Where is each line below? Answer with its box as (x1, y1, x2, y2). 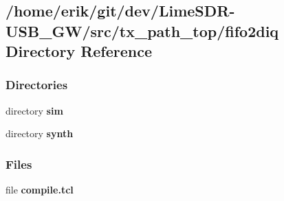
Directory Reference (6, 40, 153, 62)
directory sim (6, 103, 63, 117)
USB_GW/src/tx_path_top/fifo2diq (6, 20, 279, 41)
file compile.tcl (6, 182, 74, 197)
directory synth (6, 126, 74, 141)
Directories (6, 76, 68, 93)
